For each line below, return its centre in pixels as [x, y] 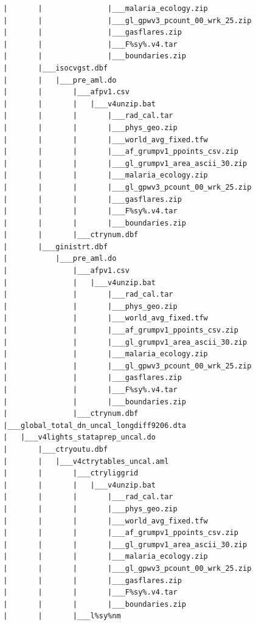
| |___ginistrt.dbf [56, 247]
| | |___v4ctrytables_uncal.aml [86, 461]
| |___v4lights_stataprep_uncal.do [79, 437]
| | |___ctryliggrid [71, 473]
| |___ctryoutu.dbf [56, 449]
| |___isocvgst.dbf [56, 68]
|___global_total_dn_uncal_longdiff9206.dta [95, 425]
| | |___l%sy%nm [62, 616]
